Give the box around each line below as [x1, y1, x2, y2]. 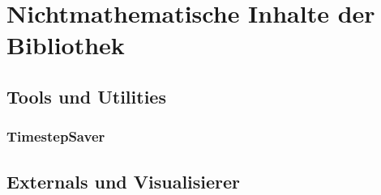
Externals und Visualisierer [6, 168, 241, 193]
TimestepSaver [6, 126, 105, 146]
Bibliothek [6, 28, 125, 61]
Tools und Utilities [6, 83, 166, 108]
